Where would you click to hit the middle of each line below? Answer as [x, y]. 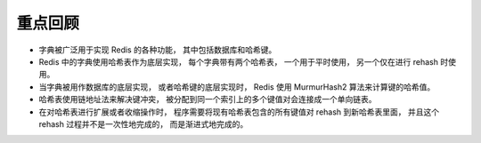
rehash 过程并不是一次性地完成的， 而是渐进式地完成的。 [143, 123]
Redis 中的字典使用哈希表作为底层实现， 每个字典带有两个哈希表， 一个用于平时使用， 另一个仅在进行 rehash [239, 61]
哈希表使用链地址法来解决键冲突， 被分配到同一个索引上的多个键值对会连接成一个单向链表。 [208, 99]
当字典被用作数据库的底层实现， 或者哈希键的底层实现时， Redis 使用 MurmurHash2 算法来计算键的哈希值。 [237, 87]
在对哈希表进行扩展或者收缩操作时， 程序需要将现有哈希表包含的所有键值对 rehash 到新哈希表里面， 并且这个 [239, 112]
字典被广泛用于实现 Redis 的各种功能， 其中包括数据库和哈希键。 [158, 50]
